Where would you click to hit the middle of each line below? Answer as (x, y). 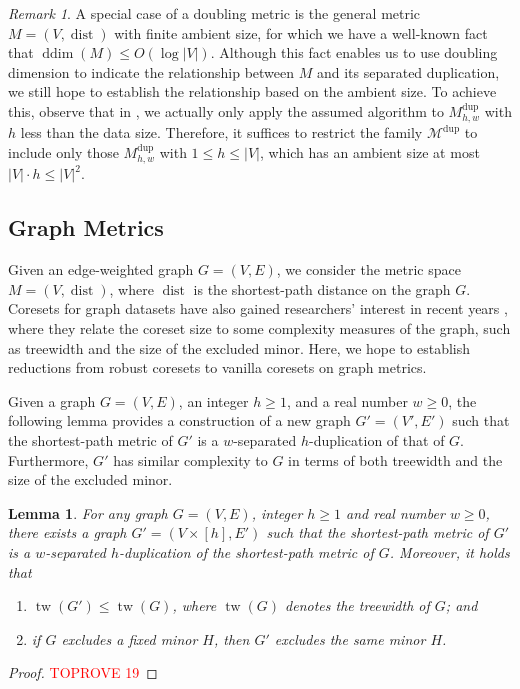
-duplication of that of (377, 439)
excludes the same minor (350, 638)
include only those (63, 151)
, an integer (213, 400)
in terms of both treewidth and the (395, 459)
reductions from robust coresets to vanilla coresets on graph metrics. (217, 367)
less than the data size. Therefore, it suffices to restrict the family (221, 132)
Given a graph (52, 400)
